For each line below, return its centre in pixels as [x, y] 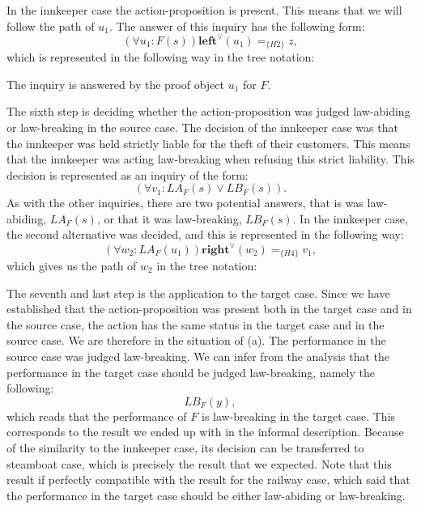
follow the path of [51, 25]
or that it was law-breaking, [173, 218]
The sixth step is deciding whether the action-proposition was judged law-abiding [208, 111]
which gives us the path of [72, 266]
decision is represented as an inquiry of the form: [128, 174]
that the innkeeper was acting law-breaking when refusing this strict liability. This [210, 159]
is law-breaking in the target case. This [298, 416]
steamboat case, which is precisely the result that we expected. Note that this [199, 463]
